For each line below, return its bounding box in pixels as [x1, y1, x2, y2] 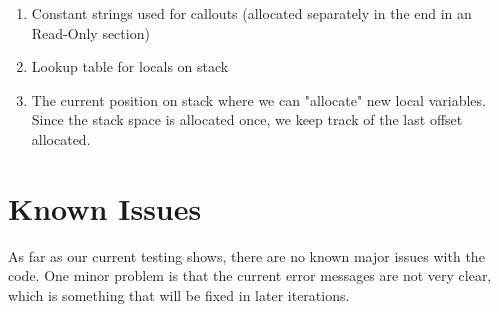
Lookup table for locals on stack [31, 56, 229, 77]
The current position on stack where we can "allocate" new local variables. [31, 89, 486, 110]
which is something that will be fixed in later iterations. [8, 284, 350, 305]
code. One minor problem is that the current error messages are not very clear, [8, 265, 492, 286]
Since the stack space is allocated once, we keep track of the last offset [31, 109, 463, 130]
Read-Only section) [31, 22, 150, 43]
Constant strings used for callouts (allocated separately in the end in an [31, 3, 472, 23]
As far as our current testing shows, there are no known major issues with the [8, 245, 485, 266]
